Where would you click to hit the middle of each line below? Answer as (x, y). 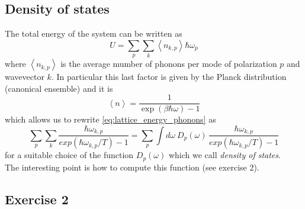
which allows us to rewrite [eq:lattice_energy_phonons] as (110, 119)
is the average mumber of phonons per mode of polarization (169, 64)
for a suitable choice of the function (69, 155)
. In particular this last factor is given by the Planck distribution (169, 77)
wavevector (25, 77)
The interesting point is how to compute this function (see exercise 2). (132, 167)
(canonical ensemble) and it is (59, 88)
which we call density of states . (224, 155)
